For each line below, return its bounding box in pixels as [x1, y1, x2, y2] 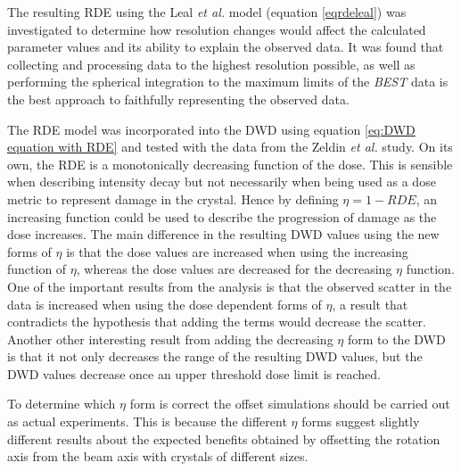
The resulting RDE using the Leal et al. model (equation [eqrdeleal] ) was [7, 3, 407, 21]
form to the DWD [347, 329, 446, 348]
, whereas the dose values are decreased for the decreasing [76, 260, 392, 278]
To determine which [7, 394, 116, 413]
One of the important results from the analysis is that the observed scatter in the [7, 277, 452, 295]
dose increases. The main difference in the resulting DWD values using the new [7, 225, 440, 244]
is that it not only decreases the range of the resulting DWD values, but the [7, 347, 423, 366]
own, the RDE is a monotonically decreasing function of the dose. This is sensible [7, 154, 453, 173]
